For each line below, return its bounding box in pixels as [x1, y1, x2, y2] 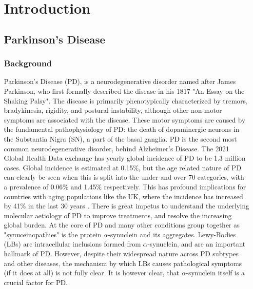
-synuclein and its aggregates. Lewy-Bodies [108, 229, 236, 239]
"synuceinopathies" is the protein [4, 229, 101, 239]
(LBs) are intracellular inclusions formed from [4, 239, 141, 249]
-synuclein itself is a [186, 268, 245, 278]
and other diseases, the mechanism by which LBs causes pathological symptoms [4, 258, 242, 268]
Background [4, 57, 52, 69]
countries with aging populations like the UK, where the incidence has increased [4, 191, 243, 201]
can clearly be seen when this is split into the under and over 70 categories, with [4, 172, 244, 182]
